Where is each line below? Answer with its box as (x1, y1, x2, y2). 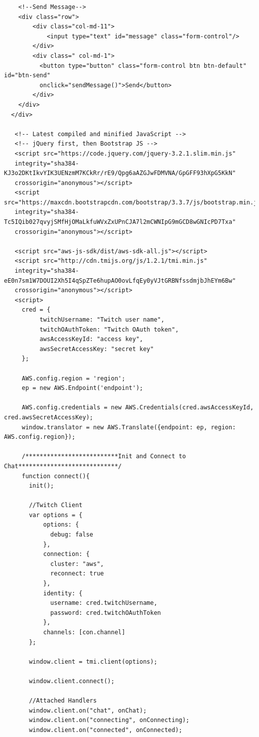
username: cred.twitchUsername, (50, 599, 157, 607)
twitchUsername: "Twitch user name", (39, 316, 165, 323)
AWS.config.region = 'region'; (21, 374, 126, 382)
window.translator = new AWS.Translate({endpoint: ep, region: (21, 423, 236, 431)
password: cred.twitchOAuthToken (50, 609, 161, 616)
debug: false (50, 531, 93, 539)
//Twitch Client (29, 502, 83, 509)
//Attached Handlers (29, 697, 97, 705)
